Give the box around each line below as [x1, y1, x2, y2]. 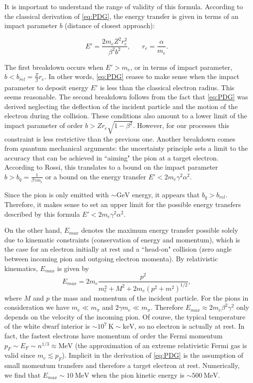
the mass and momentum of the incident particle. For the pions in [51, 292, 249, 303]
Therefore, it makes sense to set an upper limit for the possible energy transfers [4, 199, 241, 209]
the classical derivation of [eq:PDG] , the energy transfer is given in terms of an [4, 11, 239, 21]
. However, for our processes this [133, 120, 230, 130]
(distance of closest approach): [65, 20, 155, 31]
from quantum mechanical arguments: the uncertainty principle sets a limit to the [4, 143, 248, 153]
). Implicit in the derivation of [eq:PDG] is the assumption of [62, 350, 243, 360]
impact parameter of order [4, 120, 83, 130]
